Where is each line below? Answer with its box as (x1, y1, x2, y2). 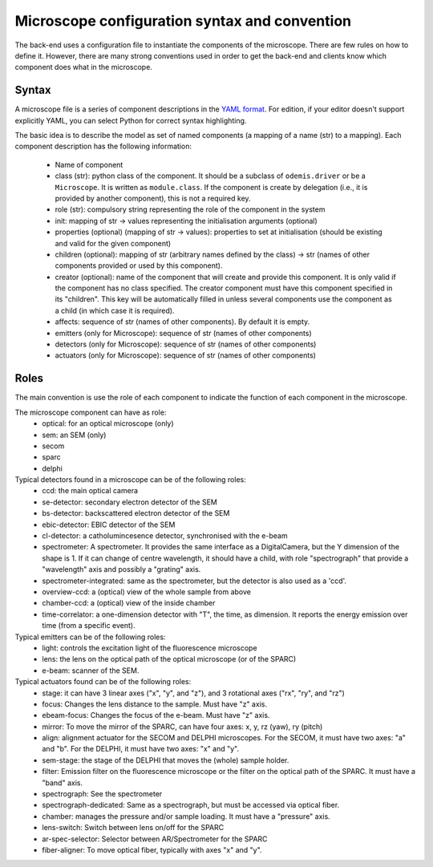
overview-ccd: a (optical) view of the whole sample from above (42, 586, 252, 597)
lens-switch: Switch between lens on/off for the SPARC (42, 823, 225, 833)
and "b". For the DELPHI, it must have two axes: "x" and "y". (42, 744, 240, 754)
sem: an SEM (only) (42, 430, 107, 440)
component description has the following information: (14, 141, 192, 152)
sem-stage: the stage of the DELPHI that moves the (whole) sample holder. (42, 755, 289, 765)
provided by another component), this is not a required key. (55, 193, 252, 203)
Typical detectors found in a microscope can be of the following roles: (14, 475, 246, 484)
